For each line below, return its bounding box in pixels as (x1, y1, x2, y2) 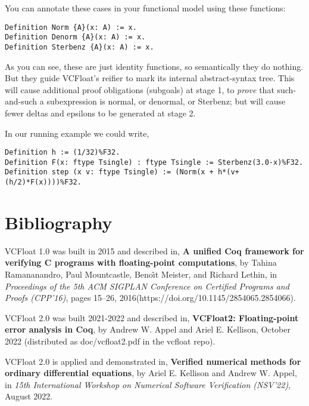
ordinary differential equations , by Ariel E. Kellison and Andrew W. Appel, (5, 367, 297, 379)
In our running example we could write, (5, 127, 149, 139)
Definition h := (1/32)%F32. (5, 148, 120, 157)
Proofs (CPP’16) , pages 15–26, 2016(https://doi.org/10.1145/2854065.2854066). (5, 291, 296, 304)
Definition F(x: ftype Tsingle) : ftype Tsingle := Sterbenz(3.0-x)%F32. (5, 158, 304, 167)
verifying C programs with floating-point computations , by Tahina (5, 256, 277, 269)
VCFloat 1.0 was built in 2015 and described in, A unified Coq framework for (5, 244, 304, 257)
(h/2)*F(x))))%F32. (5, 178, 82, 187)
